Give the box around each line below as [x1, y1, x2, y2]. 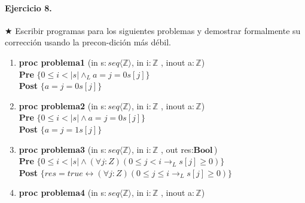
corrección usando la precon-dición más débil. [5, 36, 171, 48]
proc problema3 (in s [19, 143, 105, 155]
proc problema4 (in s [19, 186, 105, 199]
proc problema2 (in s [19, 99, 105, 112]
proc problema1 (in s [19, 56, 105, 68]
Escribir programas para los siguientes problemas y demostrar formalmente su [15, 24, 301, 36]
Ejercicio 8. [5, 1, 52, 14]
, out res [160, 143, 191, 155]
